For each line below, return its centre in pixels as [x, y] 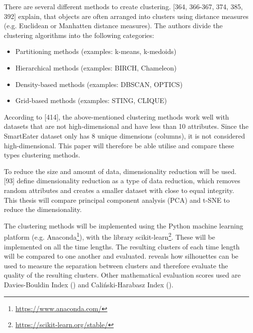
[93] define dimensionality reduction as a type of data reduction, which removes [122, 181]
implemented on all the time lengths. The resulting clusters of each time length [122, 246]
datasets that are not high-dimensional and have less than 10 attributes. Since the [126, 126]
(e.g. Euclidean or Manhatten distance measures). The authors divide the [113, 26]
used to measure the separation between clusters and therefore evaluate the [116, 265]
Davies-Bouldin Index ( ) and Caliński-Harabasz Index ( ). [89, 284]
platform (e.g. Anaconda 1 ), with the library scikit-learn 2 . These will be [109, 236]
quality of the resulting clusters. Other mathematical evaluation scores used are [122, 275]
